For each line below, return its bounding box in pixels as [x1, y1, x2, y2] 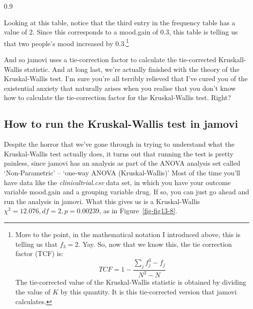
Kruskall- [218, 54, 246, 65]
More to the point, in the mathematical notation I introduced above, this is [15, 229, 241, 239]
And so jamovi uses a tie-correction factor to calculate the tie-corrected [4, 54, 217, 65]
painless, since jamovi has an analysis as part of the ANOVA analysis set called [4, 158, 240, 168]
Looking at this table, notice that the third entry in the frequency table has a [4, 17, 235, 27]
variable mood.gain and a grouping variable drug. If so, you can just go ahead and [4, 187, 249, 197]
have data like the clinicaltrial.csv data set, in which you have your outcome [4, 177, 231, 187]
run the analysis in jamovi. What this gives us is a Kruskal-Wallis [4, 196, 200, 206]
